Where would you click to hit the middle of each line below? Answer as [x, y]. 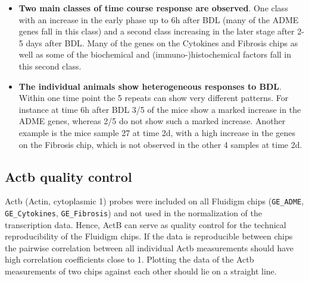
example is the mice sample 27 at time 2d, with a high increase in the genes [157, 132]
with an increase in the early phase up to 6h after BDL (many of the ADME [159, 19]
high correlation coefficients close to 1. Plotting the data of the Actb [129, 259]
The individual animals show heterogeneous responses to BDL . [150, 86]
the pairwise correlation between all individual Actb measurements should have [149, 247]
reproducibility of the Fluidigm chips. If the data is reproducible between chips [149, 236]
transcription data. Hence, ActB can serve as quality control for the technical [146, 224]
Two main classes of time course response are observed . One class [153, 8]
